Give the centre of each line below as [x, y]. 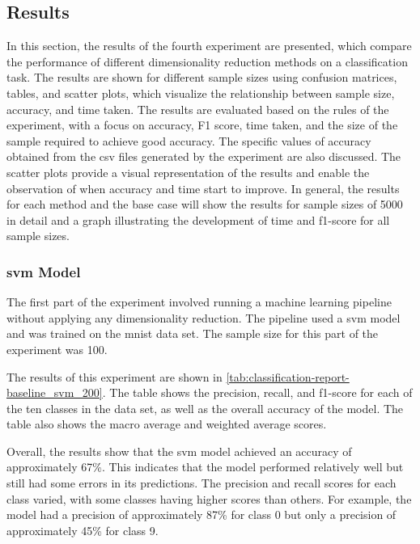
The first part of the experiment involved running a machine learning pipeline [199, 302]
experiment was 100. [57, 349]
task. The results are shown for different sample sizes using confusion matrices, [202, 77]
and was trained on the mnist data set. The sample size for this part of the [193, 333]
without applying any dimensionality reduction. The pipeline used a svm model [204, 317]
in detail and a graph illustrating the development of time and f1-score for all [198, 219]
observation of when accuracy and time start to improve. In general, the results [203, 188]
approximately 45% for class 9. [83, 530]
